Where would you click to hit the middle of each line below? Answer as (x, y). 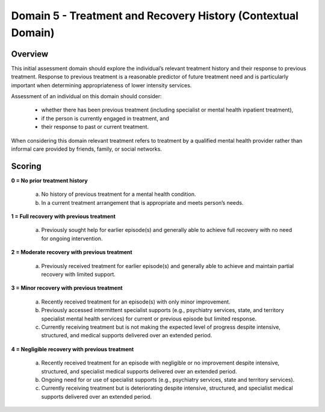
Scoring (26, 166)
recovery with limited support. (78, 275)
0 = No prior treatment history (49, 180)
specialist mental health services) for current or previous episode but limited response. (149, 319)
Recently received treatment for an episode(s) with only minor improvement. (136, 302)
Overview (30, 54)
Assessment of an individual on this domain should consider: (86, 96)
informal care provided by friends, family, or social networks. (87, 149)
